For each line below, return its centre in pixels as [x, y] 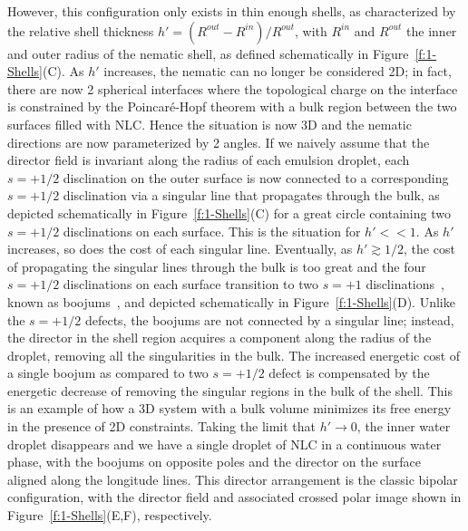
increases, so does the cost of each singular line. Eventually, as [180, 249]
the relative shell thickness [81, 30]
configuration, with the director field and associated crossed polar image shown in [234, 497]
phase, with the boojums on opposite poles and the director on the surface [214, 462]
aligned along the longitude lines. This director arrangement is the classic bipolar [233, 479]
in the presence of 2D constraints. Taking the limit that [162, 426]
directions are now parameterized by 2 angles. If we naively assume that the [219, 142]
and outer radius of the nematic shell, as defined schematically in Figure [208, 53]
